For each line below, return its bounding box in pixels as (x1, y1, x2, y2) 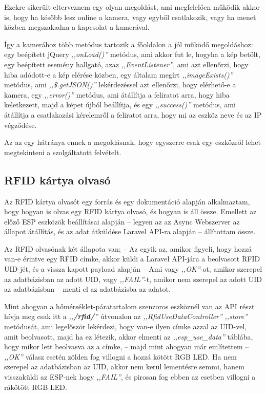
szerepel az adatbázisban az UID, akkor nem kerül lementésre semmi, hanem (4, 361, 244, 372)
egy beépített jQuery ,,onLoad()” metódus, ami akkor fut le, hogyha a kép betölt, (4, 49, 260, 60)
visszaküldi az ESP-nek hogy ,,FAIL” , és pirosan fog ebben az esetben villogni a (4, 371, 256, 382)
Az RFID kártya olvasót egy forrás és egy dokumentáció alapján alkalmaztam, (4, 196, 250, 207)
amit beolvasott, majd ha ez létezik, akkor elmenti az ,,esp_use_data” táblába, (4, 331, 253, 342)
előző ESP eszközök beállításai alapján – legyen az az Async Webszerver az (4, 216, 240, 227)
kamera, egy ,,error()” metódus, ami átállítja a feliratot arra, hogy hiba (4, 89, 230, 100)
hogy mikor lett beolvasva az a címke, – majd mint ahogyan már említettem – (4, 341, 249, 352)
